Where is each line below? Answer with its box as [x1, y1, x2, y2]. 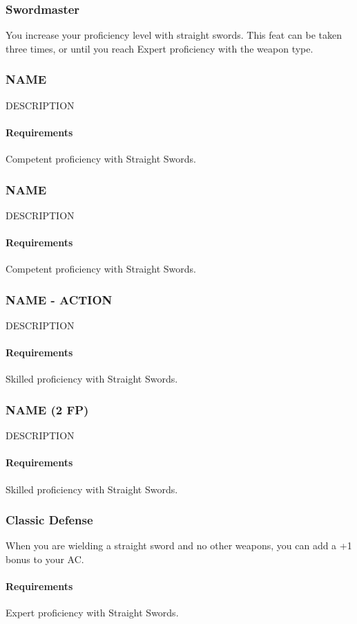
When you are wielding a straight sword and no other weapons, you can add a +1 [6, 538, 352, 553]
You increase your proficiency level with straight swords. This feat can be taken [6, 28, 342, 42]
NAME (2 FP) [6, 401, 89, 418]
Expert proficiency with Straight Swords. [6, 605, 179, 620]
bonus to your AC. [6, 552, 84, 567]
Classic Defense [6, 511, 93, 529]
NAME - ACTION [6, 291, 113, 308]
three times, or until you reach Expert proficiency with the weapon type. [6, 41, 313, 55]
